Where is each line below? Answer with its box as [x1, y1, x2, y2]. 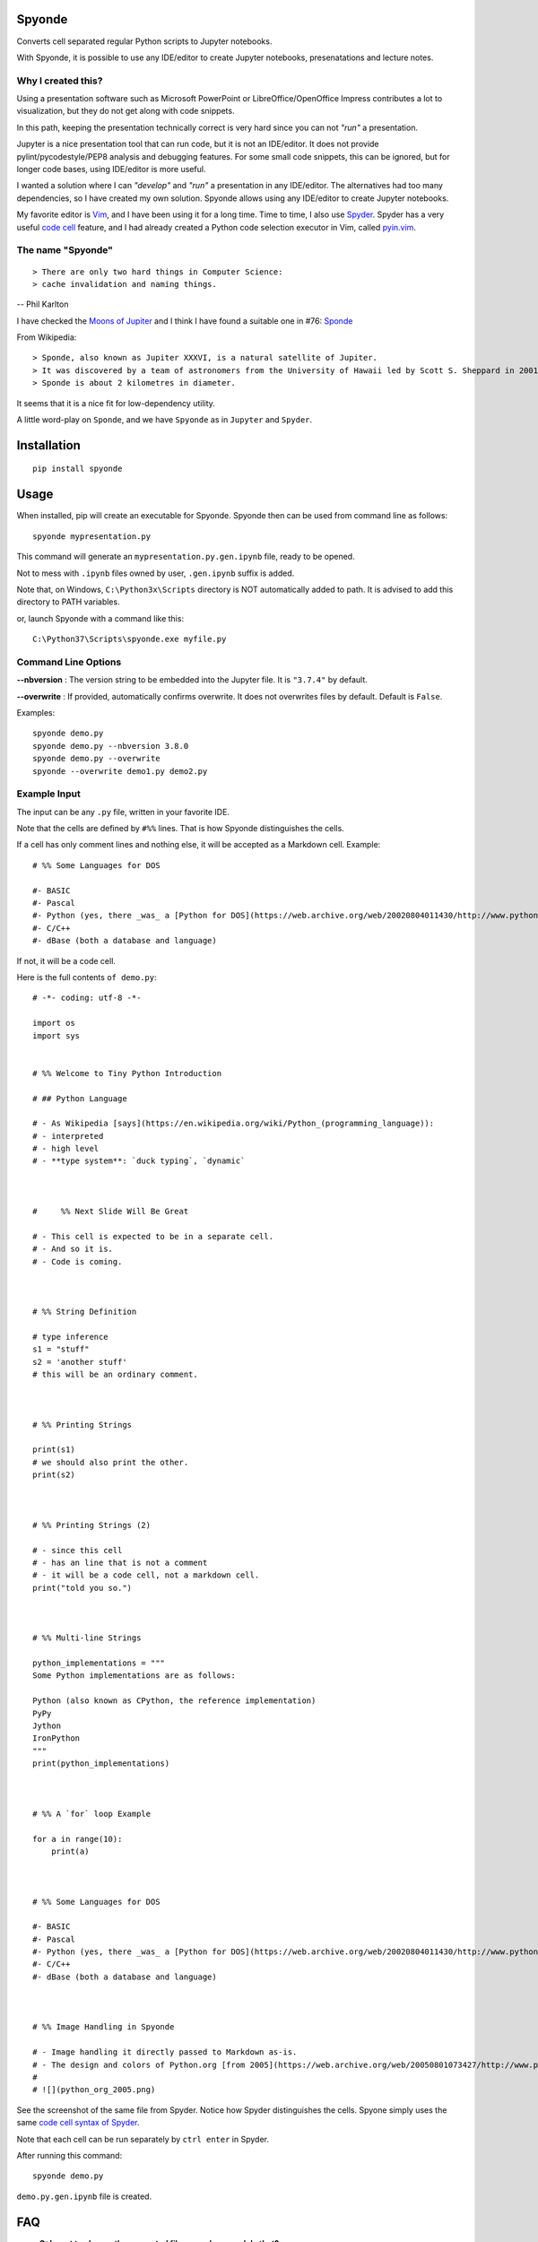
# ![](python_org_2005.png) [32, 2085, 156, 2095]
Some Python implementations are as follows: [32, 1671, 237, 1681]
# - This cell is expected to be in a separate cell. [32, 1231, 273, 1241]
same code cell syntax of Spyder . [16, 2117, 140, 2128]
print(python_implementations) [32, 1759, 170, 1768]
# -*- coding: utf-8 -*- [32, 993, 142, 1004]
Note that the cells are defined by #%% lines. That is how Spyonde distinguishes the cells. [16, 823, 344, 834]
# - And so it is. [32, 1244, 114, 1255]
